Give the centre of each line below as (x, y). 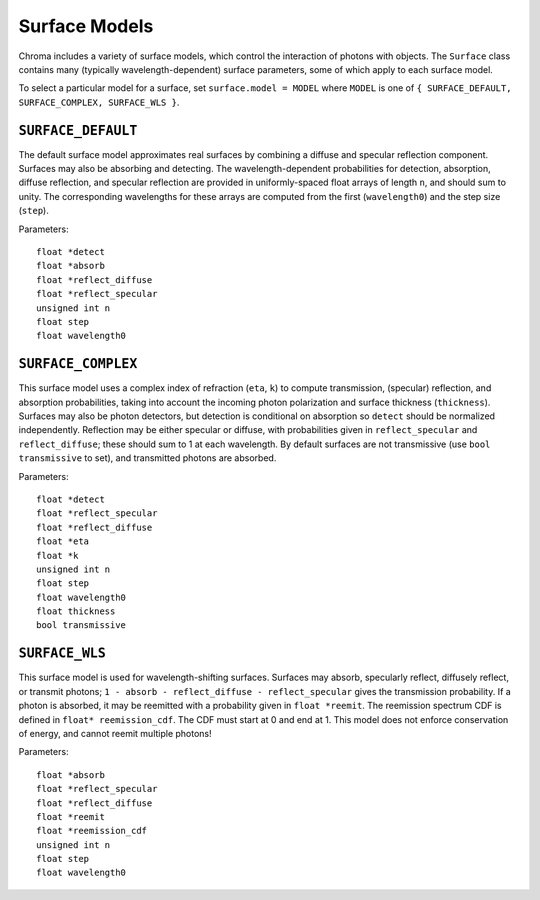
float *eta (63, 541)
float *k (57, 555)
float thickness (76, 611)
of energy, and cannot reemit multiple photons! (115, 733)
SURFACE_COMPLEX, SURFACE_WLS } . (99, 102)
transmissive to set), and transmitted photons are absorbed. (147, 458)
